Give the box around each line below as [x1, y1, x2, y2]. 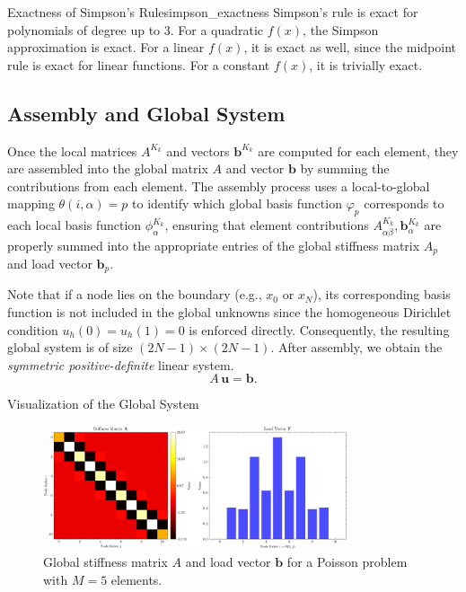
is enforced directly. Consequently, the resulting [189, 320, 450, 339]
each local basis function [7, 216, 142, 234]
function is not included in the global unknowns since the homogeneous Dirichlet [7, 303, 452, 322]
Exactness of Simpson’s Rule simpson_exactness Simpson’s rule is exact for [7, 3, 418, 21]
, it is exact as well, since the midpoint [243, 38, 457, 57]
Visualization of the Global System [7, 394, 199, 413]
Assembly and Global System [7, 99, 286, 127]
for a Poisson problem [286, 552, 408, 571]
